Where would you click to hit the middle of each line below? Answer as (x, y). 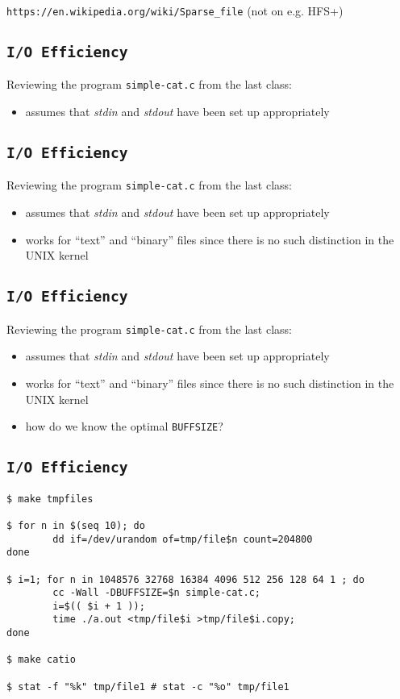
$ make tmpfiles (50, 499)
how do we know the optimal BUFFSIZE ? (124, 426)
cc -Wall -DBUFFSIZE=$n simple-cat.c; (156, 593)
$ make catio (41, 660)
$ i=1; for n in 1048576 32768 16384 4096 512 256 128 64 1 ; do (185, 579)
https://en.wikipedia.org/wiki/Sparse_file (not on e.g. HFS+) (175, 10)
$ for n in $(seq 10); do (76, 525)
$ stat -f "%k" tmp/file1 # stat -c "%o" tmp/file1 (148, 687)
